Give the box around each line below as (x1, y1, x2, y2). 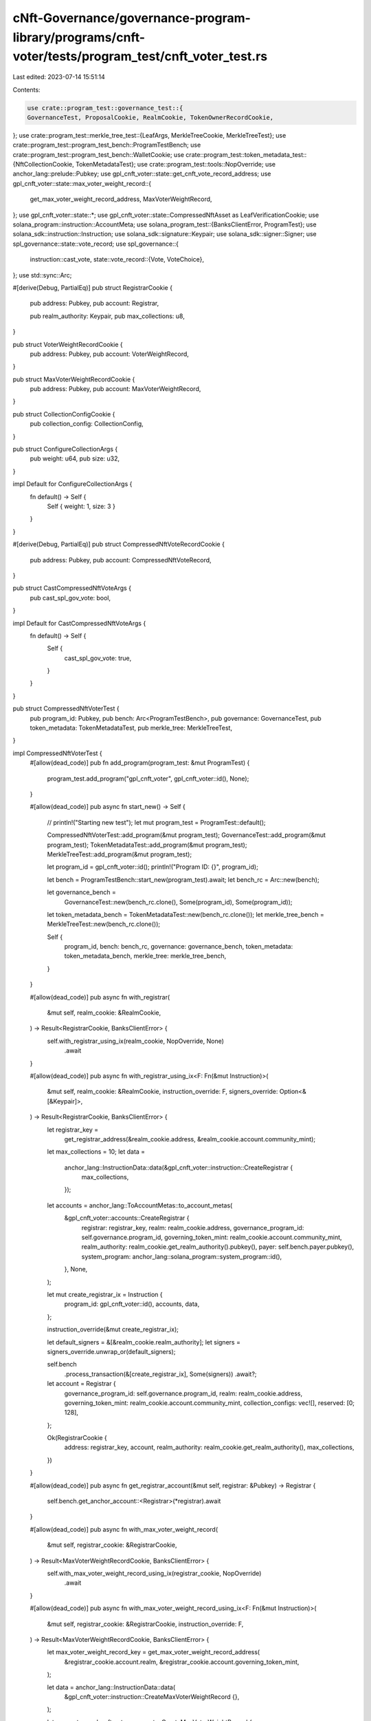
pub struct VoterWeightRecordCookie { (12, 340, 123, 348)
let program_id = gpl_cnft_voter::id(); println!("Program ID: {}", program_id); (47, 863, 259, 871)
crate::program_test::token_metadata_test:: (185, 150, 307, 158)
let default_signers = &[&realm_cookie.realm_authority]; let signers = (47, 1338, 240, 1346)
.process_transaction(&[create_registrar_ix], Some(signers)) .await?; (64, 1370, 257, 1378)
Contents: (12, 85, 41, 94)
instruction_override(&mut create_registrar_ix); (47, 1325, 179, 1333)
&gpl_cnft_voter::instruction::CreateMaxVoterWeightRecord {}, (64, 1692, 240, 1700)
